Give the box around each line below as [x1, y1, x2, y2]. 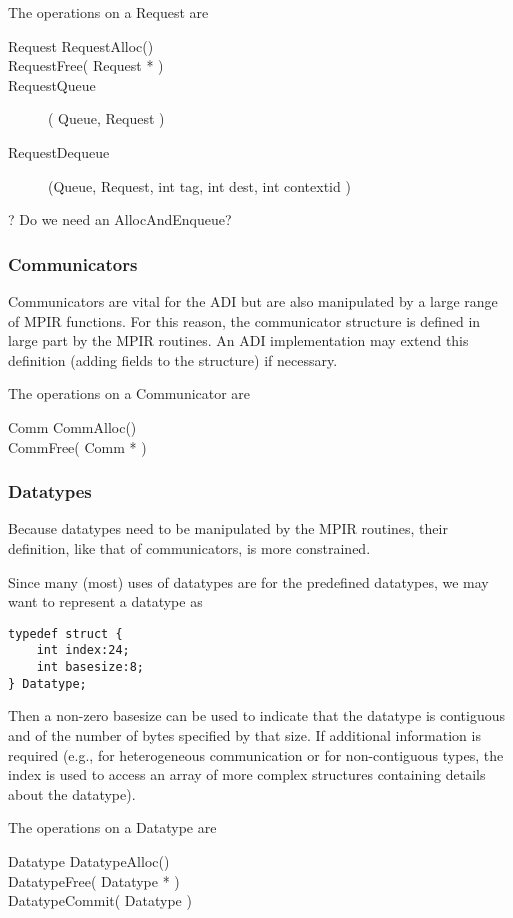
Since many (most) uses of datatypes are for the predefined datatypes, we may [8, 571, 489, 592]
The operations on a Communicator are [8, 383, 251, 404]
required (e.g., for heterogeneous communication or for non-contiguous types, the [8, 744, 504, 765]
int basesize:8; [36, 660, 145, 675]
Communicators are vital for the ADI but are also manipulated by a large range [8, 290, 498, 311]
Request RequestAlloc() [8, 35, 154, 56]
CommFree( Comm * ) [8, 436, 147, 457]
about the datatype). [8, 783, 136, 804]
